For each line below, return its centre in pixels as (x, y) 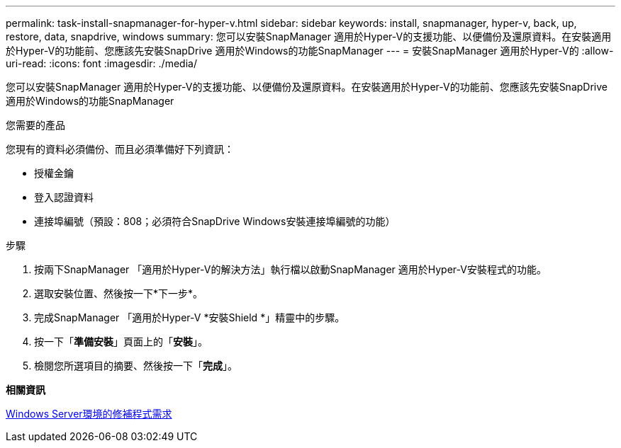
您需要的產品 (35, 125)
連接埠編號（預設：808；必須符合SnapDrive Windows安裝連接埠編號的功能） (215, 221)
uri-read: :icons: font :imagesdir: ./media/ (101, 63)
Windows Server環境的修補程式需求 (89, 414)
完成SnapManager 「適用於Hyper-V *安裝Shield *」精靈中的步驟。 (190, 317)
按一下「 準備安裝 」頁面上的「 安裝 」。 (121, 341)
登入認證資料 (64, 197)
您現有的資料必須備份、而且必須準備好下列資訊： (120, 149)
